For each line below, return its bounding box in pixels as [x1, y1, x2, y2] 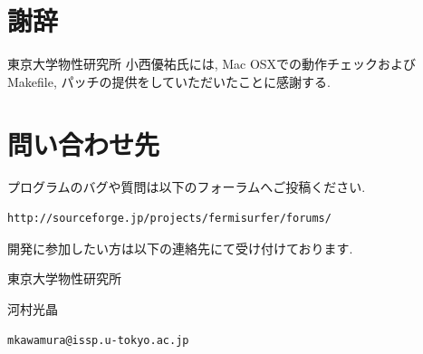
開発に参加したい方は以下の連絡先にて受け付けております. [7, 238, 353, 257]
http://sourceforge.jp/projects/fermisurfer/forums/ [7, 212, 332, 225]
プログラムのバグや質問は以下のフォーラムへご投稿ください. [7, 177, 366, 196]
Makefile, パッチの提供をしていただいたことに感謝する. [7, 72, 331, 91]
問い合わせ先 [7, 125, 160, 162]
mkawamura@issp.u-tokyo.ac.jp [7, 334, 189, 348]
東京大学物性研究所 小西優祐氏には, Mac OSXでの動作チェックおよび [7, 54, 417, 73]
